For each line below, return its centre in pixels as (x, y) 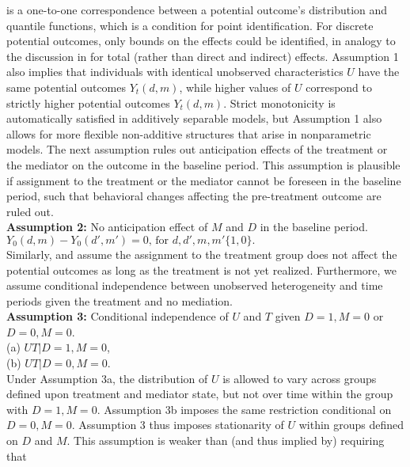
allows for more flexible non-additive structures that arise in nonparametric (189, 133)
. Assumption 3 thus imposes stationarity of (178, 425)
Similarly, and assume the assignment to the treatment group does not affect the (202, 254)
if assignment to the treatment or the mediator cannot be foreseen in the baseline (204, 180)
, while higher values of (235, 87)
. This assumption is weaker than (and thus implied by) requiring (226, 440)
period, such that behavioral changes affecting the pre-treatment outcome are (194, 196)
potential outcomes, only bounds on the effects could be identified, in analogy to (201, 41)
